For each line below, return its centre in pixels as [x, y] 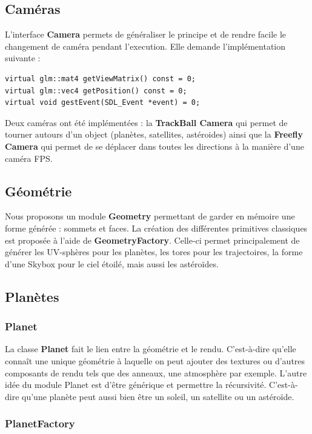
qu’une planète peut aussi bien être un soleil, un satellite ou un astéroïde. [158, 396]
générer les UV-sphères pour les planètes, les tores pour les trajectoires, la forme [154, 252]
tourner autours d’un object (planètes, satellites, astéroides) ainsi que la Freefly [154, 134]
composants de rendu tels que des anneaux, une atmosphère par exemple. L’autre [156, 372]
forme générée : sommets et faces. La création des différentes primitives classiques [156, 228]
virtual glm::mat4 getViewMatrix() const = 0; [100, 78]
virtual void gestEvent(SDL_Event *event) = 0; [103, 103]
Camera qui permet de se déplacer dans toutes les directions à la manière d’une [154, 146]
